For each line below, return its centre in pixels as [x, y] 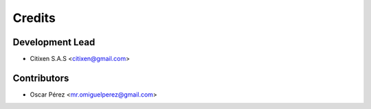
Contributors [41, 78]
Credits [34, 18]
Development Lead [54, 42]
